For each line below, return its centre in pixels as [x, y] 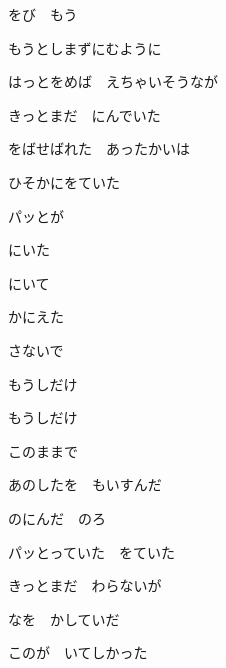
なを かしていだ [64, 618]
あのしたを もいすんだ [85, 484]
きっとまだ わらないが [85, 585]
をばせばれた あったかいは [99, 148]
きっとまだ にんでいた [84, 114]
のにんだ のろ [57, 517]
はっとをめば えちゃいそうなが [113, 81]
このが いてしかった [78, 652]
